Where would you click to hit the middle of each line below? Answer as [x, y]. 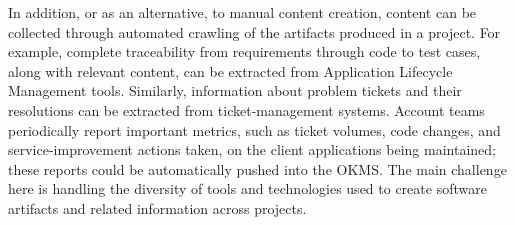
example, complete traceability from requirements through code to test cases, [244, 51]
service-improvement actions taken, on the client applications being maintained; [252, 149]
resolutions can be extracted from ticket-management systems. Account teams [246, 109]
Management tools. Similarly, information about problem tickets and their [235, 90]
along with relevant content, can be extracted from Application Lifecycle [230, 70]
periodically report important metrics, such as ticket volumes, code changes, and [254, 129]
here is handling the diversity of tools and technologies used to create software [247, 188]
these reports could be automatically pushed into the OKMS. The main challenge [257, 168]
